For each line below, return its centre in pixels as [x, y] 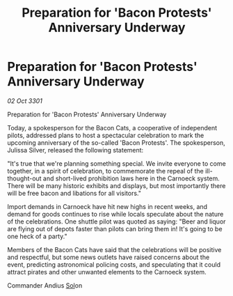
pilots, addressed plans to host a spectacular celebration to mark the [106, 135]
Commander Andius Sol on [45, 285]
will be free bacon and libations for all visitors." [74, 193]
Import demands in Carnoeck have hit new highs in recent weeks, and [107, 206]
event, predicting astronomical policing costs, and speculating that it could [114, 264]
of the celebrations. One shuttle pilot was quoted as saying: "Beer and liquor [116, 221]
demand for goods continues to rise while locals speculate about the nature [115, 214]
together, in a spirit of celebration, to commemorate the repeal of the [105, 171]
